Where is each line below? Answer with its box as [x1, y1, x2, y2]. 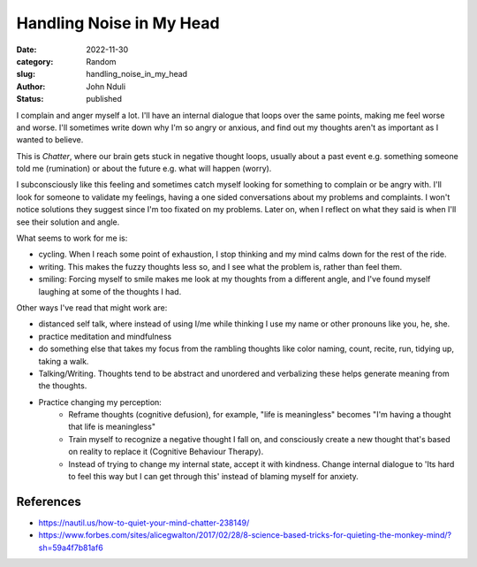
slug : [16, 69, 35, 80]
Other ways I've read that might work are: [16, 302, 168, 313]
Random [86, 56, 117, 66]
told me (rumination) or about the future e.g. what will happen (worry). [16, 164, 272, 174]
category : [16, 56, 54, 66]
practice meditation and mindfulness [38, 331, 172, 341]
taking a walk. [38, 356, 89, 366]
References [16, 494, 81, 509]
